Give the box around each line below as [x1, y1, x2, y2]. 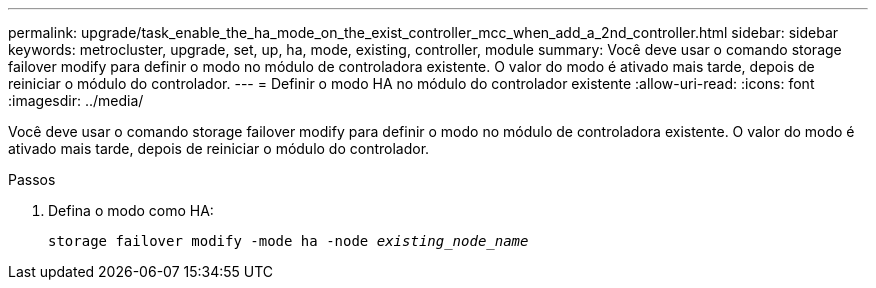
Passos [8, 171, 56, 188]
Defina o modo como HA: [48, 202, 214, 219]
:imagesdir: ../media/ [8, 92, 144, 109]
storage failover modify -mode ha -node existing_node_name [48, 233, 529, 249]
